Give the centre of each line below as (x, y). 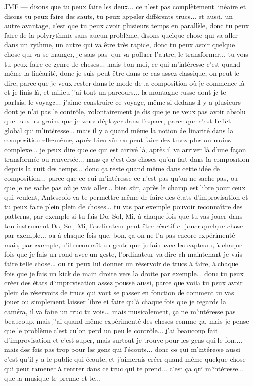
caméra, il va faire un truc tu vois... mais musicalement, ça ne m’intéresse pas (120, 311)
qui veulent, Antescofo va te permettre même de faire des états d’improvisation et (126, 197)
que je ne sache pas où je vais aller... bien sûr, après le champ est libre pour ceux (125, 187)
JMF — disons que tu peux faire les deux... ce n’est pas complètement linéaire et (125, 6)
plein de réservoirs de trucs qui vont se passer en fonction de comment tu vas (119, 292)
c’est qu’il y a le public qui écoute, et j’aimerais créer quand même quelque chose (125, 359)
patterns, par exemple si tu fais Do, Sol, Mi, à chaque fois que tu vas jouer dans (124, 216)
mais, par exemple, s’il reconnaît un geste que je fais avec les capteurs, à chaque (124, 244)
